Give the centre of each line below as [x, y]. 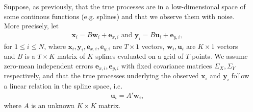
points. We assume [220, 56]
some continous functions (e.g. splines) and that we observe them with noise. [119, 16]
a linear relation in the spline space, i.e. [63, 86]
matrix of [71, 56]
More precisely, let [31, 26]
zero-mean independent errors [49, 66]
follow [240, 76]
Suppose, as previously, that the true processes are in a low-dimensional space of [125, 6]
